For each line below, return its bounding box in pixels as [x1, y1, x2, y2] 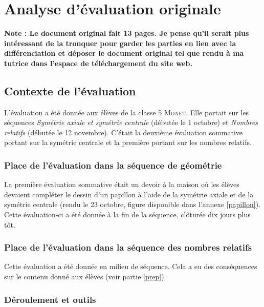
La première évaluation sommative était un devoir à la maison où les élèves [4, 179, 239, 190]
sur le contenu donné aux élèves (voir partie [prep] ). [4, 271, 166, 282]
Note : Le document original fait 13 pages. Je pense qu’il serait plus [4, 28, 249, 38]
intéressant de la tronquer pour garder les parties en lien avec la [4, 37, 236, 48]
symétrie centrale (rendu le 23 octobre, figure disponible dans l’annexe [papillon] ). [4, 199, 260, 210]
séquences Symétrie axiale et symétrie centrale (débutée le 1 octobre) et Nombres [4, 117, 258, 128]
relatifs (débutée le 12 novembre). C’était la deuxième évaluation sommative [4, 127, 243, 137]
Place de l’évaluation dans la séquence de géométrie [4, 159, 222, 171]
